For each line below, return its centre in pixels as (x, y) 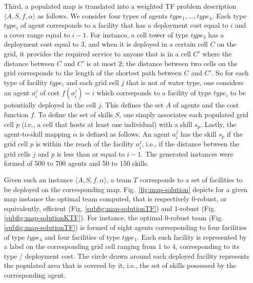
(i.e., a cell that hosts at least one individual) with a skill (107, 124)
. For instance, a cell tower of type (137, 34)
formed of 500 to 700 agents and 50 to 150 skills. (77, 163)
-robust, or (211, 199)
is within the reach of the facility (85, 144)
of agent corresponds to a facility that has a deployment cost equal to (125, 25)
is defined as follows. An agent (125, 133)
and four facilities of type (82, 237)
